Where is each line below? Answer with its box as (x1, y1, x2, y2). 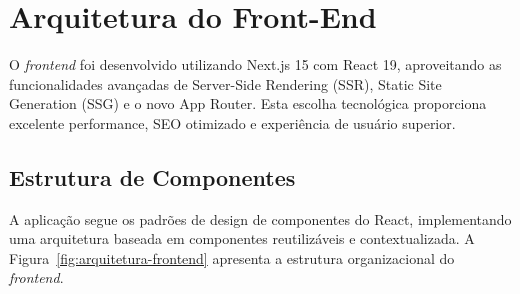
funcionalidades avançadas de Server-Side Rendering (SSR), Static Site (9, 73, 442, 94)
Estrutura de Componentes (9, 161, 296, 192)
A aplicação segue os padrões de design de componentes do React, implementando (9, 208, 512, 229)
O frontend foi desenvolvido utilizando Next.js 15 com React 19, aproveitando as (9, 54, 502, 75)
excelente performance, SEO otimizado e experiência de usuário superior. (9, 112, 456, 133)
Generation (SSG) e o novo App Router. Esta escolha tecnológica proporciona (9, 93, 487, 114)
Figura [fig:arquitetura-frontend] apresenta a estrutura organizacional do (9, 247, 455, 268)
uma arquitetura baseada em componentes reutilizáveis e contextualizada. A (9, 228, 475, 249)
